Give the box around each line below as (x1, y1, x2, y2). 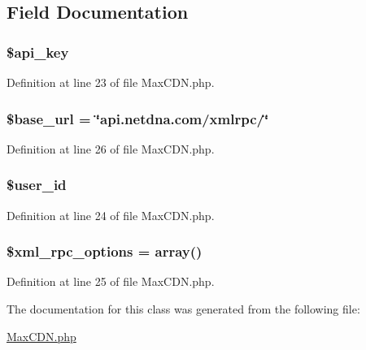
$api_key (7, 41, 69, 62)
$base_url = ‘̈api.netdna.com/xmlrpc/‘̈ (7, 108, 269, 128)
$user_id (7, 175, 67, 195)
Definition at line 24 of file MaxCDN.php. (7, 206, 215, 223)
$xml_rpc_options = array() (7, 241, 203, 261)
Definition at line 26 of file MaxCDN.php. (7, 140, 215, 157)
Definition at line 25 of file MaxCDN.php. (7, 273, 215, 290)
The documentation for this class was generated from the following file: (7, 300, 360, 318)
